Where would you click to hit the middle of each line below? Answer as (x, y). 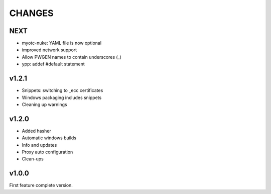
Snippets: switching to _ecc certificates (62, 90)
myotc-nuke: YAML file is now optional (62, 43)
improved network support (49, 50)
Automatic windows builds (49, 138)
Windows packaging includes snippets (62, 98)
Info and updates (39, 145)
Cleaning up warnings (44, 104)
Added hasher (36, 131)
